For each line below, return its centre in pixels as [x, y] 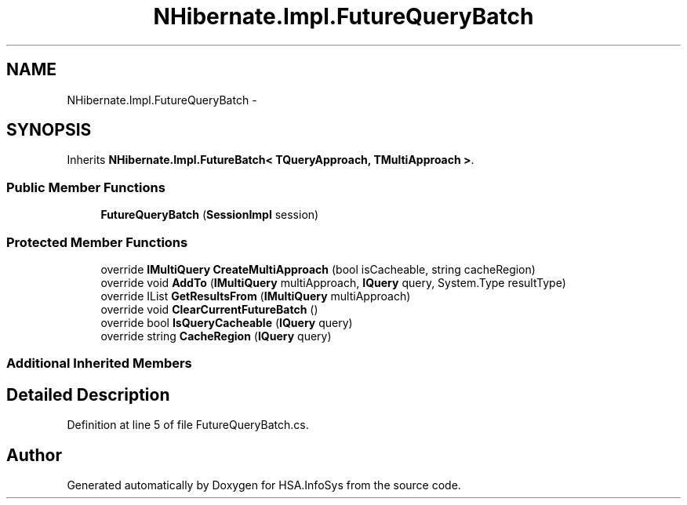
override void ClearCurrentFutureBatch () [209, 309]
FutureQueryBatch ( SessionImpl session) [210, 215]
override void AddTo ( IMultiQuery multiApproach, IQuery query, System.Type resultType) [333, 282]
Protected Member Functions [97, 242]
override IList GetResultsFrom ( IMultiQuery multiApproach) [256, 296]
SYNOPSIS [49, 130]
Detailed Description [88, 394]
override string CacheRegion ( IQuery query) [216, 336]
